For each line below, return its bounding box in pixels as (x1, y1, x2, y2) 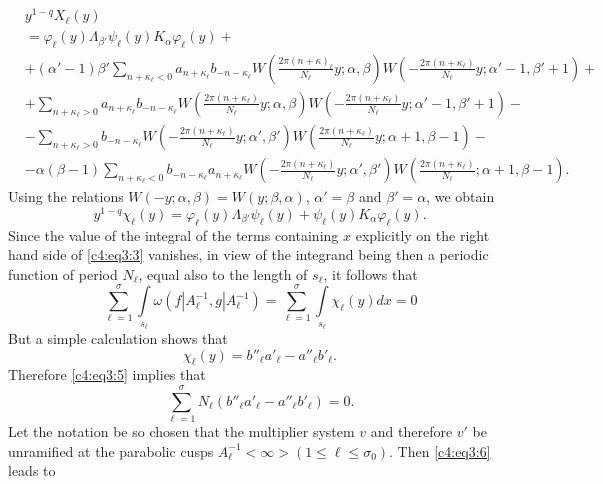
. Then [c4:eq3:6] (389, 440, 491, 461)
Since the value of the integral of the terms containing (8, 224, 339, 245)
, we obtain (426, 186, 495, 207)
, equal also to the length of (138, 263, 308, 284)
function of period (8, 263, 118, 284)
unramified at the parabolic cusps (8, 440, 214, 461)
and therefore (370, 421, 453, 442)
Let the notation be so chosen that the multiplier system (8, 421, 355, 442)
